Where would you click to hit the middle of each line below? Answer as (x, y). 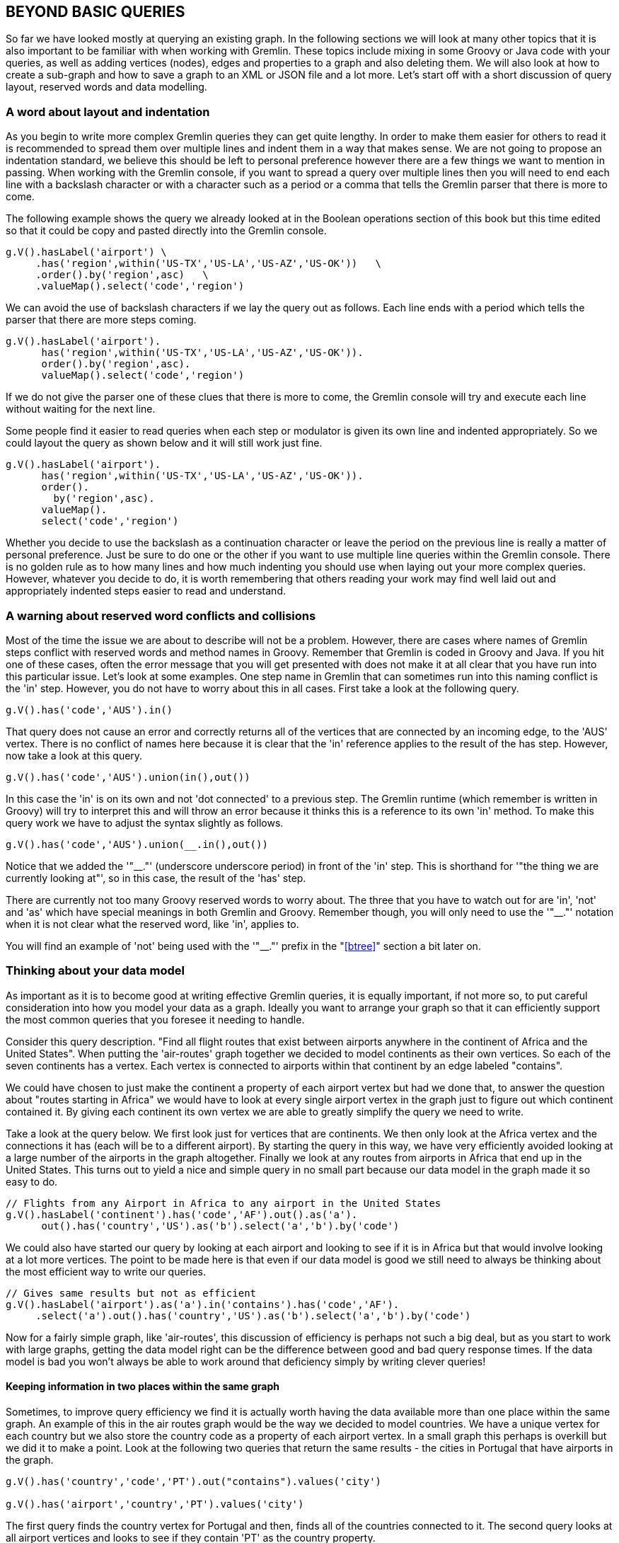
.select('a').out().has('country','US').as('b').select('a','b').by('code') (253, 1315)
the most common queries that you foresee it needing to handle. (155, 1019)
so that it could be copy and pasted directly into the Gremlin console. (166, 231)
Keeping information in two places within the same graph (143, 1387)
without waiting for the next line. (81, 409)
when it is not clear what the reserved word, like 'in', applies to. (152, 924)
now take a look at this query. (74, 755)
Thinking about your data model (95, 971)
